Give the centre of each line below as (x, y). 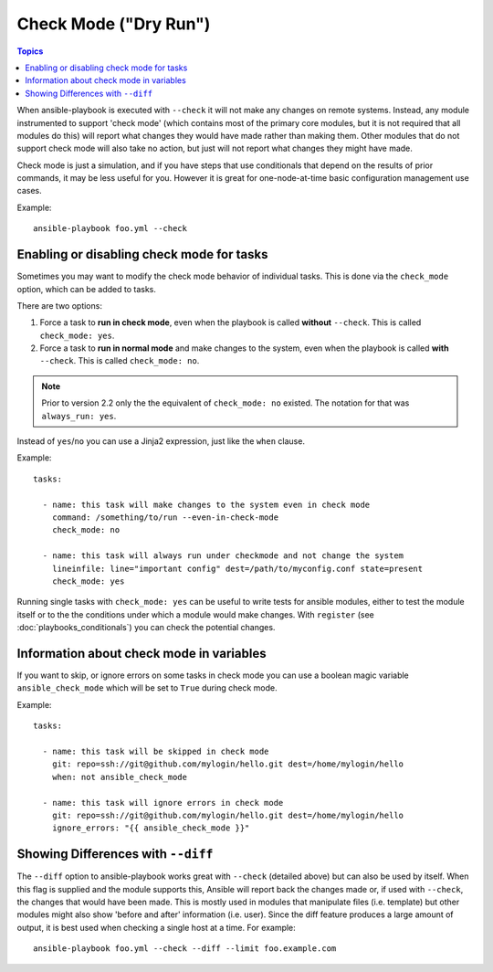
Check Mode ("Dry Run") (114, 24)
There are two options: (59, 305)
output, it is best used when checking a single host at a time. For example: (156, 927)
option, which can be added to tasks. (87, 289)
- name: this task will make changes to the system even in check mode (206, 504)
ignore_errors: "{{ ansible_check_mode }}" (151, 828)
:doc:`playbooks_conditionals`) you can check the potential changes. (146, 628)
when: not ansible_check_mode (119, 777)
